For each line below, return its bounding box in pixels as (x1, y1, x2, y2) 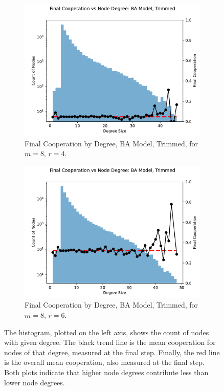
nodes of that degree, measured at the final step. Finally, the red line (4, 346, 220, 357)
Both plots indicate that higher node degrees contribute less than (4, 366, 209, 377)
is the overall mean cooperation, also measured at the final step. (4, 357, 205, 367)
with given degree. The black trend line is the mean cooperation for (4, 337, 216, 347)
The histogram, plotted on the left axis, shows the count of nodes (4, 327, 209, 337)
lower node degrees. (4, 377, 65, 387)
